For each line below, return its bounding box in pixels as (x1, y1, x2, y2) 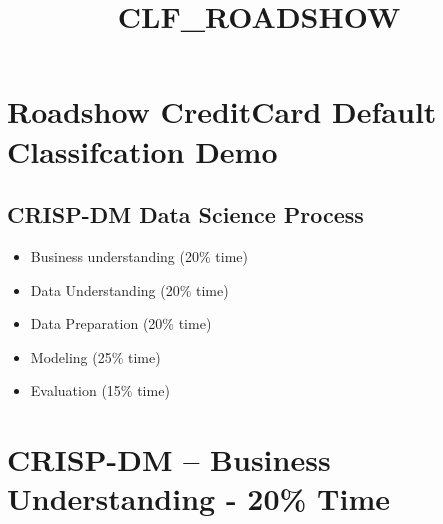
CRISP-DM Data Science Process (7, 199, 364, 230)
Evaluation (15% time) (30, 380, 170, 401)
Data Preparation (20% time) (30, 313, 212, 334)
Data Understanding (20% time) (30, 279, 229, 300)
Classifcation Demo (7, 130, 278, 171)
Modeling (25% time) (30, 346, 161, 367)
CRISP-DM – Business (7, 439, 331, 480)
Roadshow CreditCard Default (7, 91, 437, 132)
